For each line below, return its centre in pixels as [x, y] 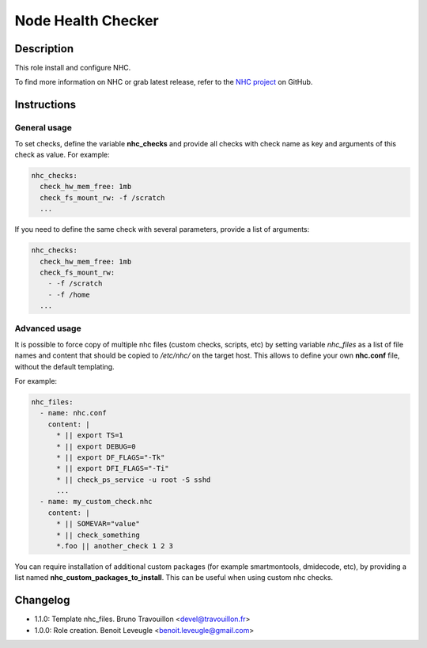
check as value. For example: [62, 155]
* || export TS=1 [90, 436]
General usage [43, 128]
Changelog [42, 600]
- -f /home [69, 294]
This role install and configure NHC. [73, 68]
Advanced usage [48, 328]
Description [44, 49]
